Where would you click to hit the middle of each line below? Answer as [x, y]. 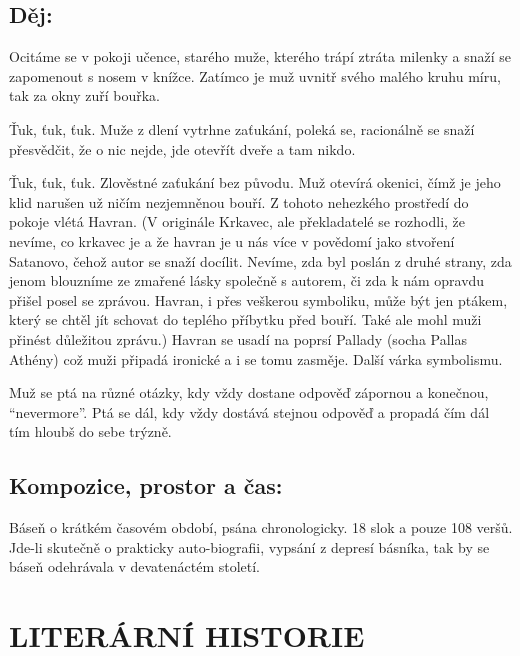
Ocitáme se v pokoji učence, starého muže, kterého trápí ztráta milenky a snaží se [260, 56]
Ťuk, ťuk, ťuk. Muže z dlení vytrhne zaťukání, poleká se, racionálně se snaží [242, 128]
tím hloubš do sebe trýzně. [90, 431]
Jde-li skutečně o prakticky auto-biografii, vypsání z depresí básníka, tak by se [249, 546]
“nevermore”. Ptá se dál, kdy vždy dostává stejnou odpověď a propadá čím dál [249, 411]
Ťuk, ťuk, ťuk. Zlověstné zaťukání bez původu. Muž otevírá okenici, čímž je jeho [255, 182]
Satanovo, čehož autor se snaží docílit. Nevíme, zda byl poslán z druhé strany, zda [260, 260]
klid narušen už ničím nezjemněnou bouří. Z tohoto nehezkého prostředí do [239, 201]
